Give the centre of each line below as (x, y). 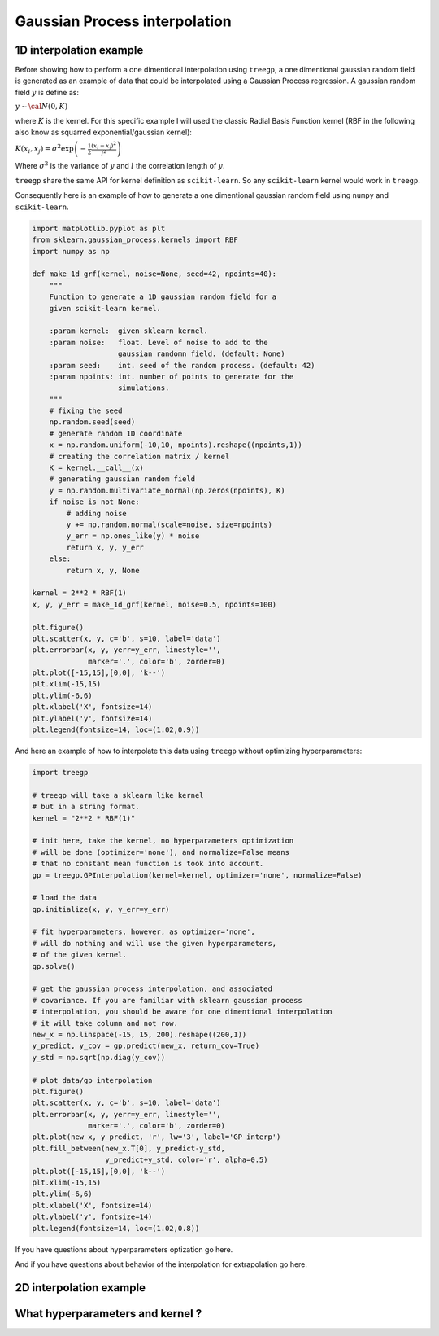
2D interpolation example (80, 1288)
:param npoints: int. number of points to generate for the (172, 376)
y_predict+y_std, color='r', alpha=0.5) (186, 1160)
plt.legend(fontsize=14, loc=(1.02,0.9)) (116, 730)
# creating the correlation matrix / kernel (139, 456)
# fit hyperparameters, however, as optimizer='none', (143, 932)
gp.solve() (54, 966)
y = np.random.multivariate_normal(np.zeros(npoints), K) (167, 490)
